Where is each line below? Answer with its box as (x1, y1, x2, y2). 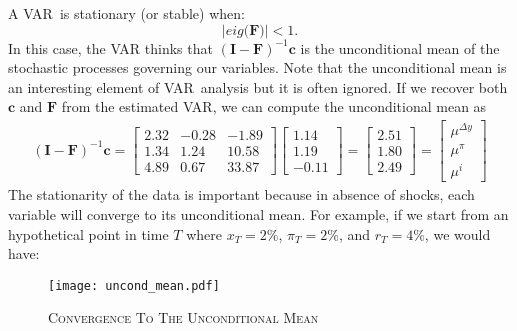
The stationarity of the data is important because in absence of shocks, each (8, 184, 475, 205)
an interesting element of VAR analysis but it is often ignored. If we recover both (8, 76, 508, 97)
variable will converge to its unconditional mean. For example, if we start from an (8, 203, 509, 224)
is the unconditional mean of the (300, 37, 500, 58)
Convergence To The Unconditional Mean (48, 307, 319, 328)
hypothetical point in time (8, 223, 169, 244)
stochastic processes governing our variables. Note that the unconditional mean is (8, 57, 507, 78)
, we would (424, 223, 491, 244)
